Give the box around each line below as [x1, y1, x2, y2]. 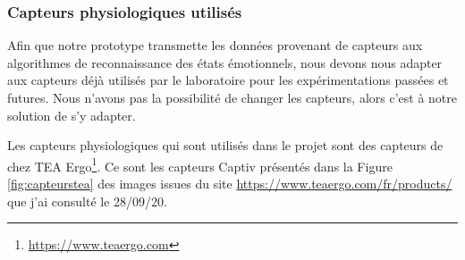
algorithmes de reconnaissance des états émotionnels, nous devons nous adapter [7, 53, 443, 71]
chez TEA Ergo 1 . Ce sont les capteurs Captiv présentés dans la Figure [7, 154, 393, 175]
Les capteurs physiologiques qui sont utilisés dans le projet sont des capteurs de [7, 136, 444, 155]
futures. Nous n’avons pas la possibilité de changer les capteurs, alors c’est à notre [7, 88, 457, 106]
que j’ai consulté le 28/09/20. [7, 191, 167, 210]
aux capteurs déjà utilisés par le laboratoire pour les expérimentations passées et [7, 71, 449, 89]
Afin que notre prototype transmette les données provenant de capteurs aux [7, 36, 423, 55]
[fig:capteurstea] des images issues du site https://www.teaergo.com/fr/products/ [7, 174, 452, 193]
